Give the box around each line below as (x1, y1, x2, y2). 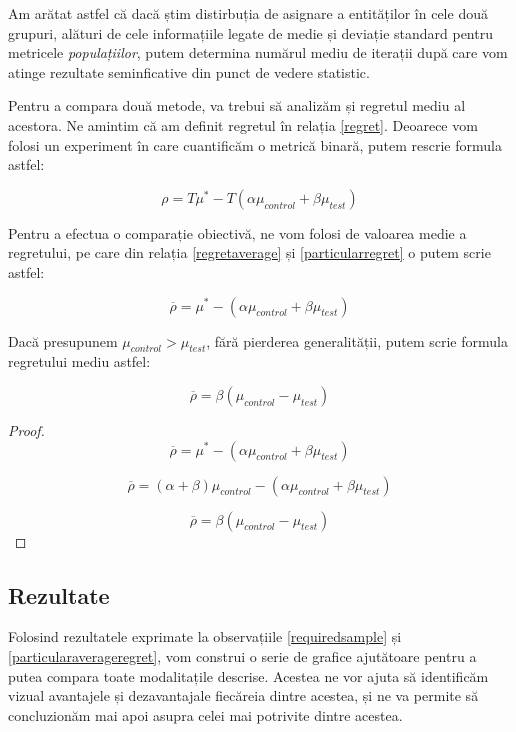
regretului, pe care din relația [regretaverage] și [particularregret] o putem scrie (8, 242, 491, 263)
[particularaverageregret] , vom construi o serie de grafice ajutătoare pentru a (8, 645, 477, 666)
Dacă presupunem (8, 330, 118, 351)
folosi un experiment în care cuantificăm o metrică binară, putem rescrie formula (8, 134, 502, 155)
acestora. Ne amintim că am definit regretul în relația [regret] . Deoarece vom (8, 114, 478, 135)
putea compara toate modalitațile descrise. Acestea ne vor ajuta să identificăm (8, 665, 489, 686)
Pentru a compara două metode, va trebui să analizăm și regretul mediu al (8, 95, 466, 116)
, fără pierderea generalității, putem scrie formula (206, 330, 508, 351)
